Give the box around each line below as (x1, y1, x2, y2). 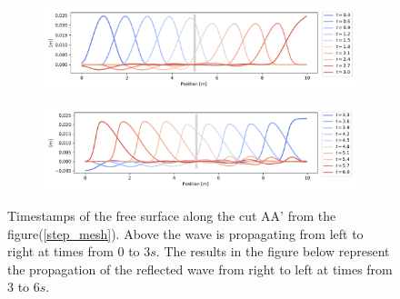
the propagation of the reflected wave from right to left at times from (7, 259, 393, 278)
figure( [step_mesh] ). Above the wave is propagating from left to (7, 224, 364, 243)
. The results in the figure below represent (155, 242, 390, 261)
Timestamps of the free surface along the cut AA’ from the (7, 205, 336, 224)
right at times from (7, 242, 114, 261)
